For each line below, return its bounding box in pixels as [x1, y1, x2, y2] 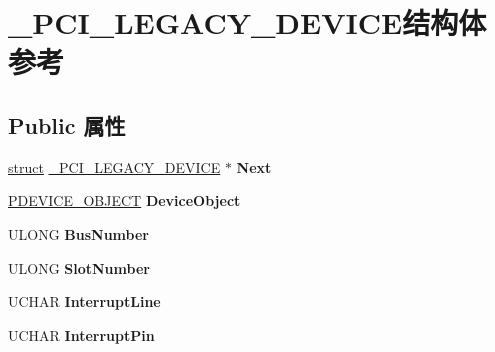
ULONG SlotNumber [8, 257, 150, 278]
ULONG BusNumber [8, 223, 149, 244]
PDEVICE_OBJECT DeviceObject [8, 190, 241, 211]
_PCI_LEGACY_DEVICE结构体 [8, 2, 487, 43]
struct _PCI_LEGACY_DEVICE [8, 156, 221, 177]
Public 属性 [8, 109, 126, 140]
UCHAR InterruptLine [8, 291, 161, 312]
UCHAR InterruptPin [8, 324, 155, 345]
